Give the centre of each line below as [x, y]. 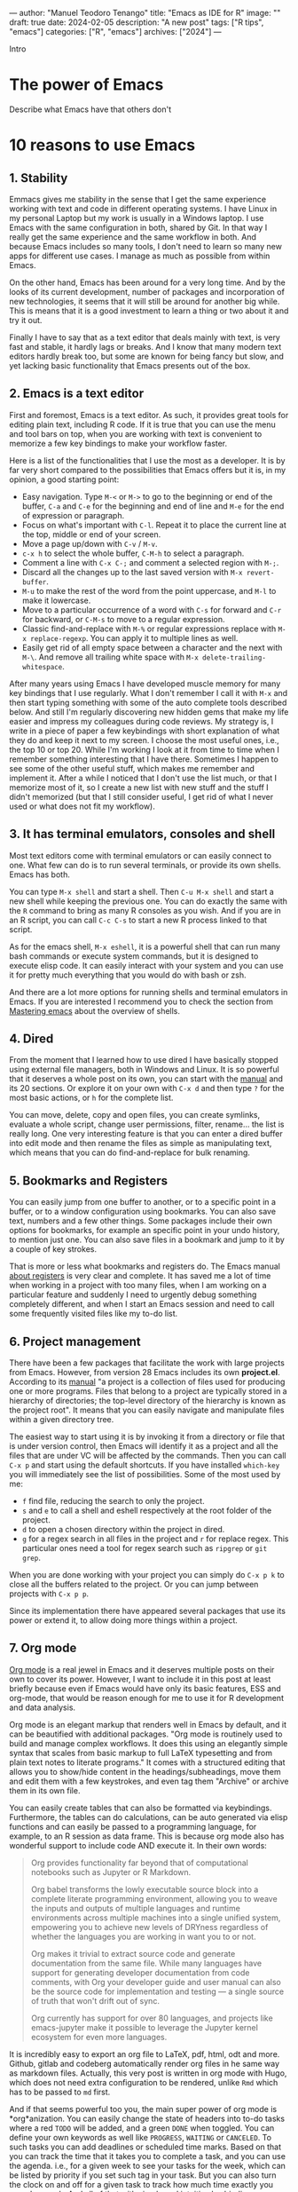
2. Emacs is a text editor [77, 394]
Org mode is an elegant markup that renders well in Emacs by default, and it [148, 1724]
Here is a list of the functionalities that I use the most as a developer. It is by [147, 460]
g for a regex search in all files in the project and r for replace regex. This [155, 1539]
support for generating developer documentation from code [140, 1972]
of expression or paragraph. [73, 515]
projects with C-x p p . [49, 1594]
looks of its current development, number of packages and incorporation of [147, 291]
